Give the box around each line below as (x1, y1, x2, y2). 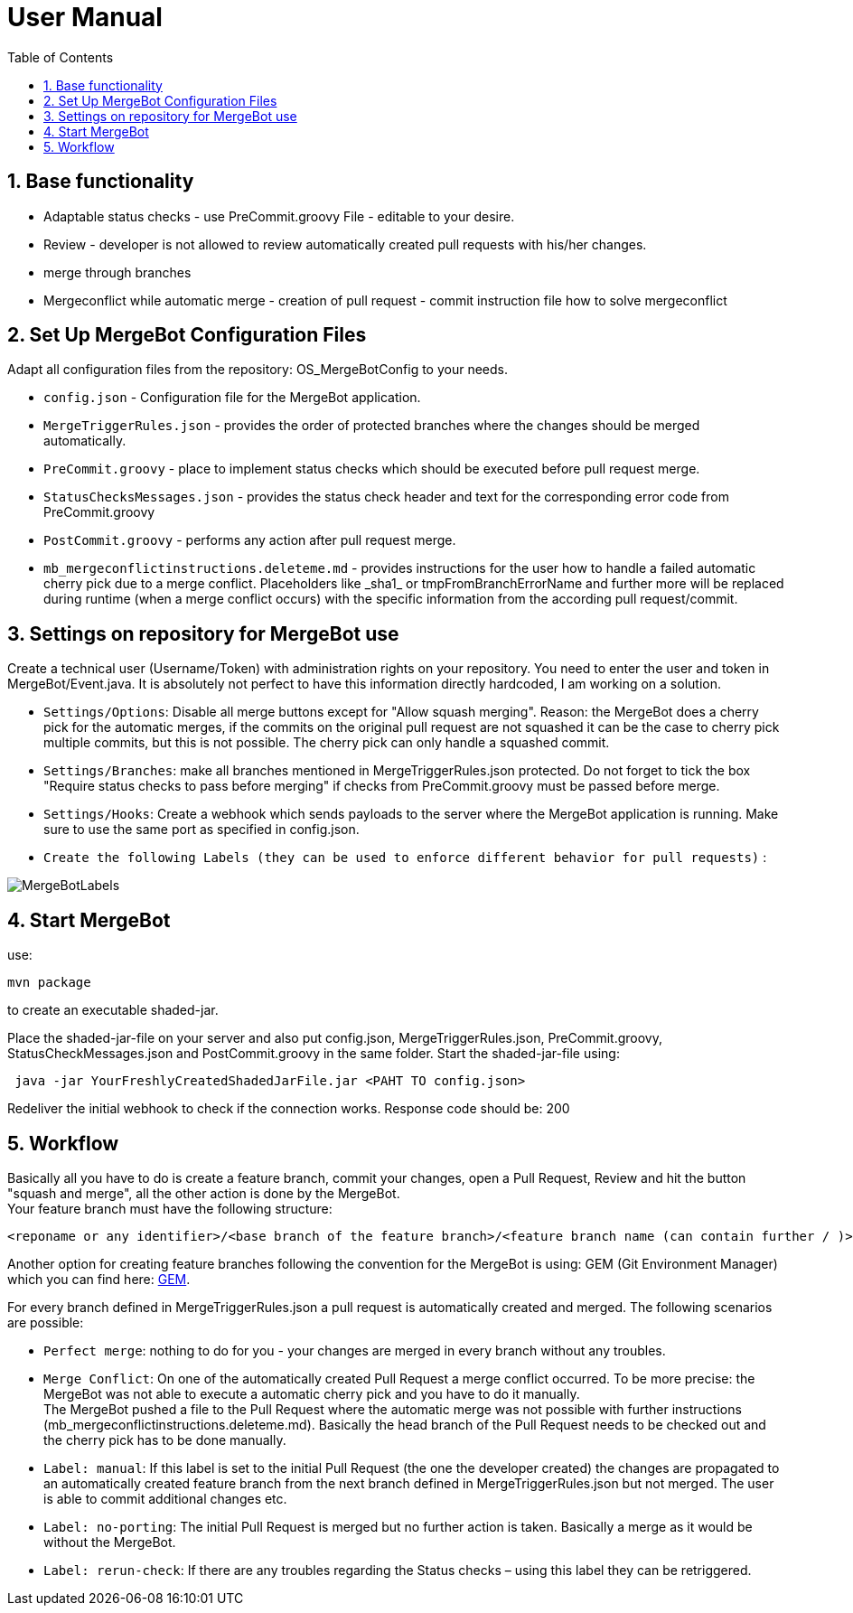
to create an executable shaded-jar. (7, 1002, 219, 1018)
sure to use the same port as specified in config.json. (43, 821, 360, 838)
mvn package (7, 975, 91, 990)
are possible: (7, 1314, 84, 1330)
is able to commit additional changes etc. (43, 1490, 287, 1506)
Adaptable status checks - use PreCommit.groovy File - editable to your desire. (43, 208, 515, 224)
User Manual (7, 2, 163, 33)
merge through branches (43, 264, 192, 280)
